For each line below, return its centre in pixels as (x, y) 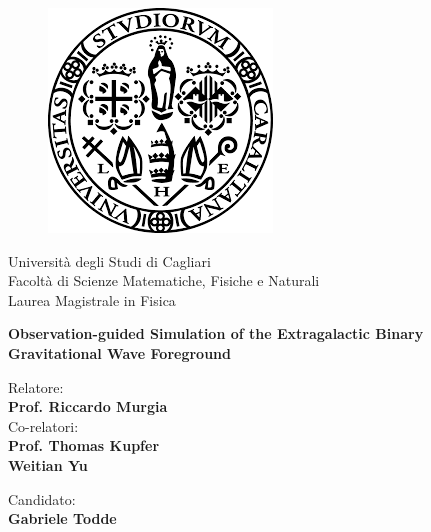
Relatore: (36, 386)
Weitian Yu (48, 464)
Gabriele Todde (62, 518)
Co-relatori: (43, 425)
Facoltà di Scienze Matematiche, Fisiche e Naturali (164, 280)
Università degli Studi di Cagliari (109, 260)
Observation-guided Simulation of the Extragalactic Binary (216, 333)
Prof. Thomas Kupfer (84, 445)
